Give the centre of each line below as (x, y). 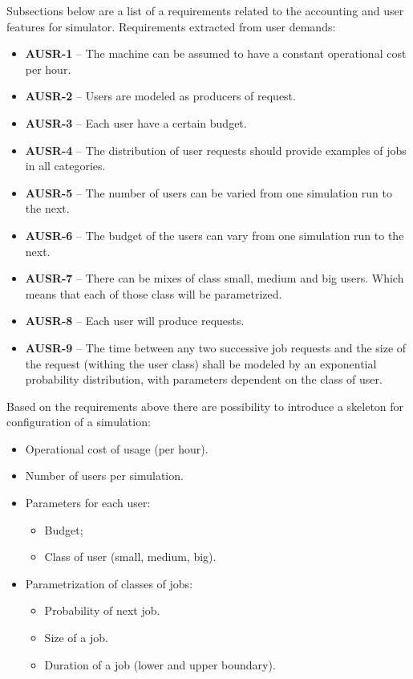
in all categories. (65, 166)
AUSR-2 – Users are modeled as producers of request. (160, 96)
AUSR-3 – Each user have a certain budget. (136, 122)
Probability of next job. (102, 610)
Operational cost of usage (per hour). (117, 448)
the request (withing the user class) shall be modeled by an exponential (201, 363)
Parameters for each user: (88, 503)
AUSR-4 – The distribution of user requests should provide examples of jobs (216, 150)
